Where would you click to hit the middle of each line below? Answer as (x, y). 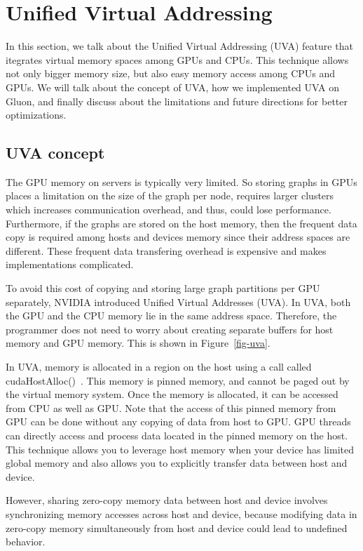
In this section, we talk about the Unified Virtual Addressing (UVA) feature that (179, 46)
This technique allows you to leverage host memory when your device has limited (180, 449)
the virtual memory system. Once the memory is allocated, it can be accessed (172, 394)
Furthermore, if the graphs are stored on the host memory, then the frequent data (181, 223)
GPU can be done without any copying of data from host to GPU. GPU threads (178, 421)
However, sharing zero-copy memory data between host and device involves (167, 500)
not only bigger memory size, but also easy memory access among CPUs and (171, 73)
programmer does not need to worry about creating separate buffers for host (170, 329)
